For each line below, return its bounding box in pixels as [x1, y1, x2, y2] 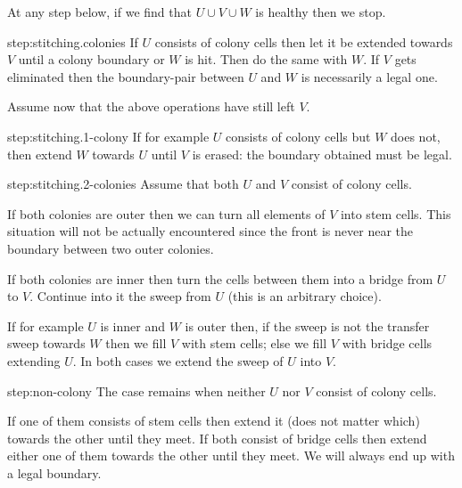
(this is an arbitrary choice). [227, 287, 382, 305]
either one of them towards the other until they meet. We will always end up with [7, 446, 455, 465]
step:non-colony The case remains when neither [7, 381, 266, 400]
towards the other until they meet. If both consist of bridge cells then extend [7, 428, 427, 447]
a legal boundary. [7, 463, 102, 482]
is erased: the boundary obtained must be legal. [192, 144, 452, 163]
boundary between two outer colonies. [7, 239, 214, 257]
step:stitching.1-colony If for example [7, 126, 210, 145]
